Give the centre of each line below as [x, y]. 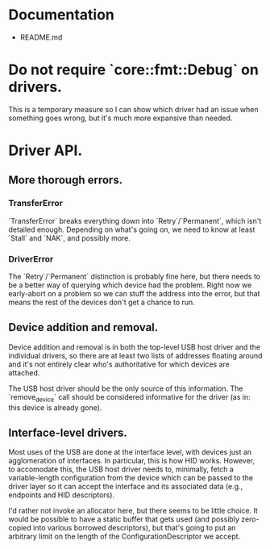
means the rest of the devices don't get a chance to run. [102, 302]
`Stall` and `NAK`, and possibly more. [70, 238]
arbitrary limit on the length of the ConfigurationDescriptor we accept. [125, 536]
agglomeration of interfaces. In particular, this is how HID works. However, [132, 461]
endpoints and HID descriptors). [62, 495]
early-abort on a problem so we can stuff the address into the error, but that [134, 294]
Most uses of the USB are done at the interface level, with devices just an [130, 452]
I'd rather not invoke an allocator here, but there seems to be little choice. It [133, 511]
